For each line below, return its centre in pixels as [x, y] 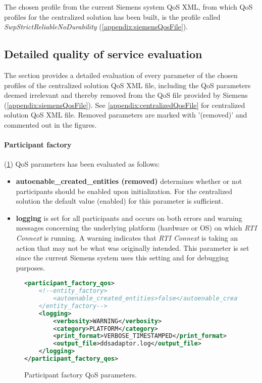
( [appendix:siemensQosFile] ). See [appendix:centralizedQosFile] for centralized [125, 105]
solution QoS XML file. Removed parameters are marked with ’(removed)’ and [126, 115]
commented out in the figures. [50, 124]
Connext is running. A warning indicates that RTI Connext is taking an [127, 237]
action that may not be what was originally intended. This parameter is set [133, 247]
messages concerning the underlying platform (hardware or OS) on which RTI [136, 228]
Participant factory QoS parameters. [81, 374]
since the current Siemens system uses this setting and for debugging [122, 258]
